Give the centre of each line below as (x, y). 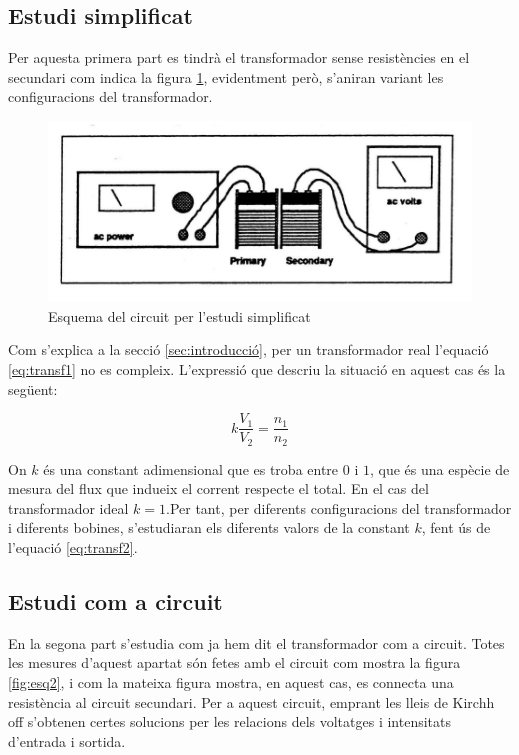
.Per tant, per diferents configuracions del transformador (339, 507)
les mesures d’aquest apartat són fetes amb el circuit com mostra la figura (234, 662)
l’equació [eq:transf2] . (73, 547)
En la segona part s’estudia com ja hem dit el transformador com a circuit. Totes (256, 642)
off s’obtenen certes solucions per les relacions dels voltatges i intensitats (229, 721)
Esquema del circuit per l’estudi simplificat (179, 315)
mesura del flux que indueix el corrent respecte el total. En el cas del (218, 488)
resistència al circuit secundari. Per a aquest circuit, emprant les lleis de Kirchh (251, 701)
